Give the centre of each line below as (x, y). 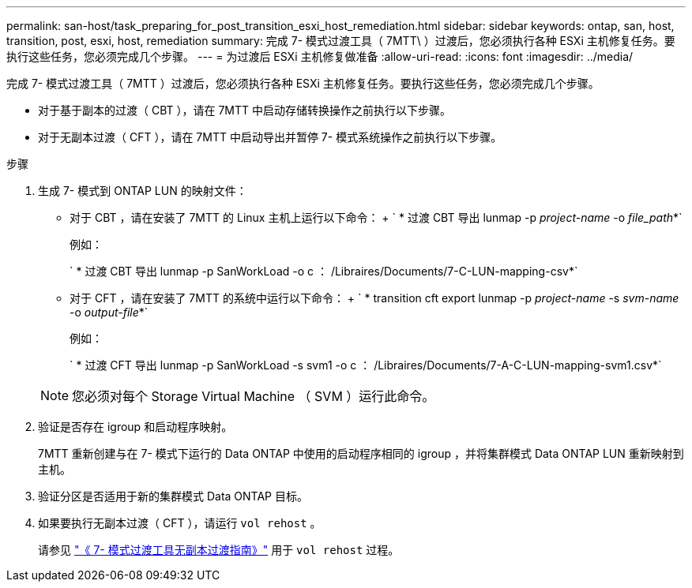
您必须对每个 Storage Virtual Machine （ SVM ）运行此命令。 (254, 396)
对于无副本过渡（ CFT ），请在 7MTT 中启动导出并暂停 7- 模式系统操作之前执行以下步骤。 (270, 137)
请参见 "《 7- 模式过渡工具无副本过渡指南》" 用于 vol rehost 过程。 (219, 550)
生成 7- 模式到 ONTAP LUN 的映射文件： (143, 191)
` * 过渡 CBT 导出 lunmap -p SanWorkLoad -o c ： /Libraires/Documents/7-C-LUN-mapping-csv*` (324, 271)
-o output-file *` (109, 312)
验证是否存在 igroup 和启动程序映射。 (135, 427)
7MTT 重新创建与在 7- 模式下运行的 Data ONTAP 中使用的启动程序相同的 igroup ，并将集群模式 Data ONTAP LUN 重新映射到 (361, 453)
